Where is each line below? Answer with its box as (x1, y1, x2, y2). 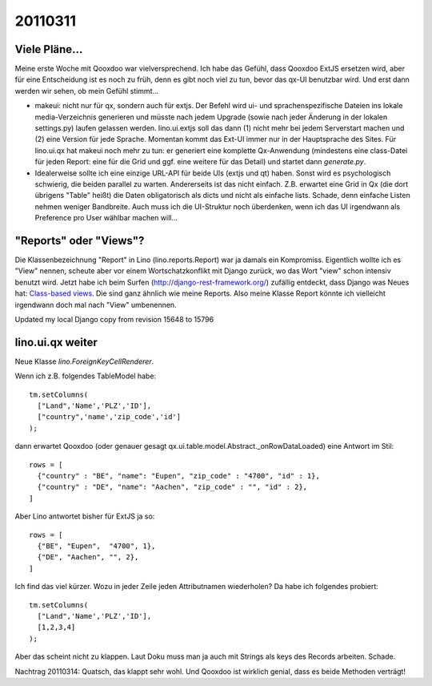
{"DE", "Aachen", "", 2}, (37, 553, 139, 562)
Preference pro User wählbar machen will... (34, 213, 178, 223)
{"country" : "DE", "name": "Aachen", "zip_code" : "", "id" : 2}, (37, 482, 308, 492)
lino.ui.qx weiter (14, 335, 98, 349)
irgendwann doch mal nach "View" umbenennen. (14, 300, 177, 309)
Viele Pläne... (14, 42, 83, 56)
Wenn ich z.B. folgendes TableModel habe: (14, 371, 156, 381)
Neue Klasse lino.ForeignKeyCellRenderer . (14, 357, 154, 366)
